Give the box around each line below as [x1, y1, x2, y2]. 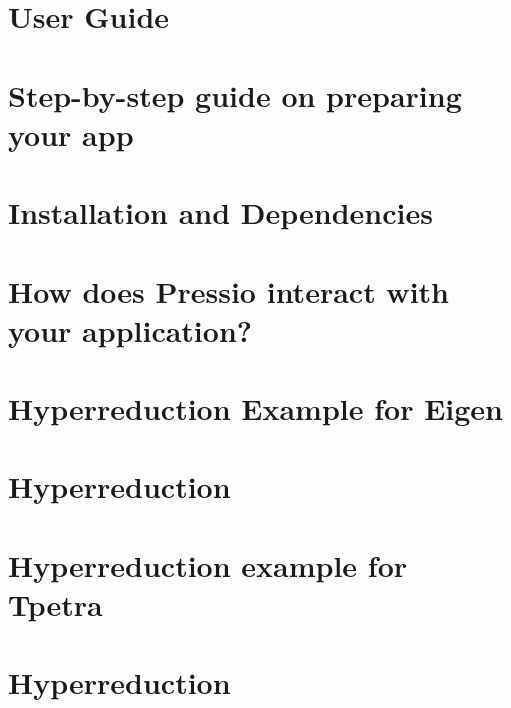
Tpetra [8, 584, 103, 624]
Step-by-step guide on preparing [8, 74, 462, 115]
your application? [8, 309, 252, 350]
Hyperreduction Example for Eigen [8, 388, 504, 429]
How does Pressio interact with [8, 270, 449, 311]
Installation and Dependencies [8, 192, 433, 233]
